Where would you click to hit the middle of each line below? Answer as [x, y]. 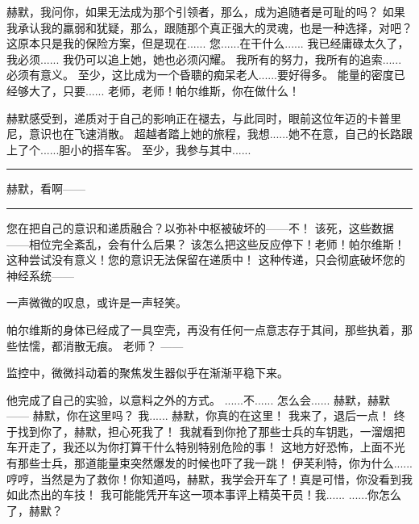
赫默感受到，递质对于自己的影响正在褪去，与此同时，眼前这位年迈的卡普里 [204, 117]
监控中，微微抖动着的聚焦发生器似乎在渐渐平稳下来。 [147, 373]
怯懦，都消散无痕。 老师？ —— [100, 345]
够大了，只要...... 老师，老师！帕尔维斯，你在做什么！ [159, 90]
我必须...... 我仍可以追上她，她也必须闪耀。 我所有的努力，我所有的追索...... [204, 59]
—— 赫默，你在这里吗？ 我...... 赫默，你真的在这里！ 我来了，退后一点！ [198, 415]
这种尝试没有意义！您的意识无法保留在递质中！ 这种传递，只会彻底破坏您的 [206, 260]
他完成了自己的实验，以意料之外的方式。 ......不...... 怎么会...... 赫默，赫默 [199, 399]
